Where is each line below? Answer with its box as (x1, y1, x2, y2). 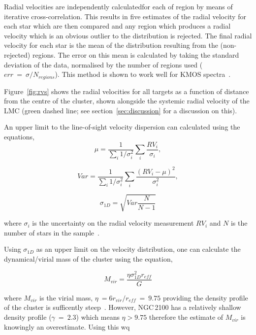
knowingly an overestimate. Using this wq (4, 321, 130, 332)
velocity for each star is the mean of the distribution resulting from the (4, 40, 218, 50)
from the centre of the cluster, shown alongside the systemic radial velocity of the (4, 96, 250, 106)
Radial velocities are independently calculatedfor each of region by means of (4, 1, 233, 11)
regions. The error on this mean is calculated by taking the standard (32, 49, 239, 60)
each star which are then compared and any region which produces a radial (4, 21, 231, 31)
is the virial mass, (39, 292, 93, 302)
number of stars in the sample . (4, 227, 99, 237)
